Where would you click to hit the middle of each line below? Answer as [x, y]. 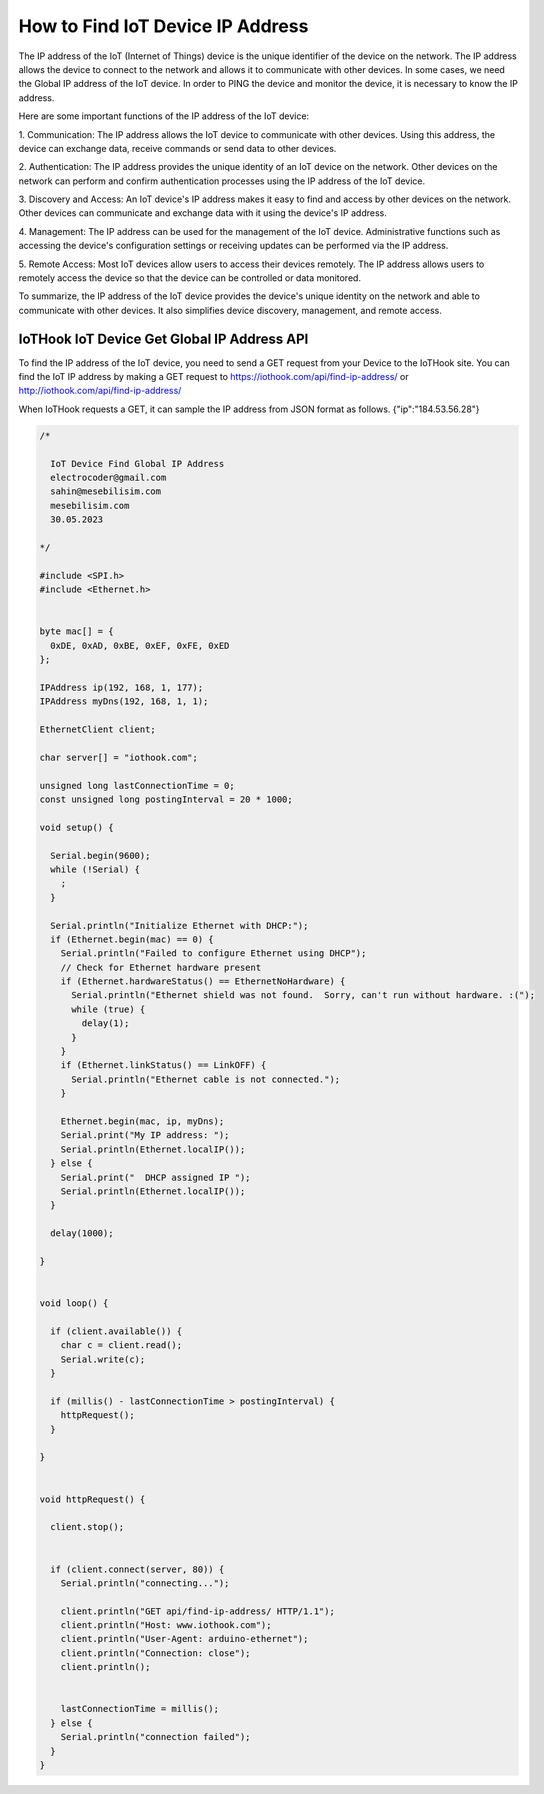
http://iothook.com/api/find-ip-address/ [100, 391]
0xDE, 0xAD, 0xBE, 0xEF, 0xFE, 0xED [140, 645]
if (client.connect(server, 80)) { [137, 1569]
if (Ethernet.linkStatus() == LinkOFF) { [163, 1065]
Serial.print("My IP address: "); [145, 1135]
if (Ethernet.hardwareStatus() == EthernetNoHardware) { [203, 981]
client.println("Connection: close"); [155, 1653]
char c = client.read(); [121, 1345]
